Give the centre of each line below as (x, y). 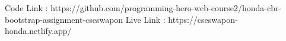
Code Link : (26, 8)
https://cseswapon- (203, 19)
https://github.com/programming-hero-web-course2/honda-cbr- (166, 8)
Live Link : (145, 19)
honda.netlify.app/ (38, 31)
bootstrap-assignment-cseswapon (64, 19)
